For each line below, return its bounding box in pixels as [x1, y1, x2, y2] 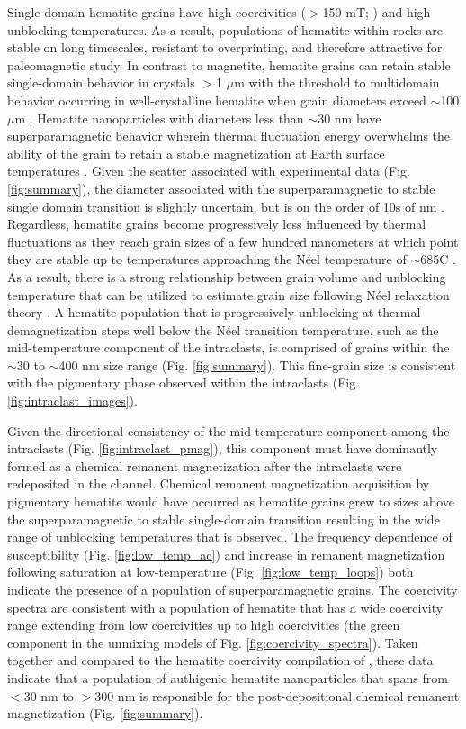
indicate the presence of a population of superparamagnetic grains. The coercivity [7, 580, 458, 598]
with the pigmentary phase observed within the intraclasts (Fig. [7, 373, 360, 392]
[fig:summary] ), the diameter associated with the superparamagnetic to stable [7, 178, 435, 197]
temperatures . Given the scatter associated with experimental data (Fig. [7, 161, 410, 180]
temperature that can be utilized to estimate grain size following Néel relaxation [7, 285, 450, 304]
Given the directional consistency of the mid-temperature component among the [7, 421, 450, 440]
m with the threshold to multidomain [234, 73, 440, 92]
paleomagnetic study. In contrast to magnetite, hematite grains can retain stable [7, 55, 451, 74]
